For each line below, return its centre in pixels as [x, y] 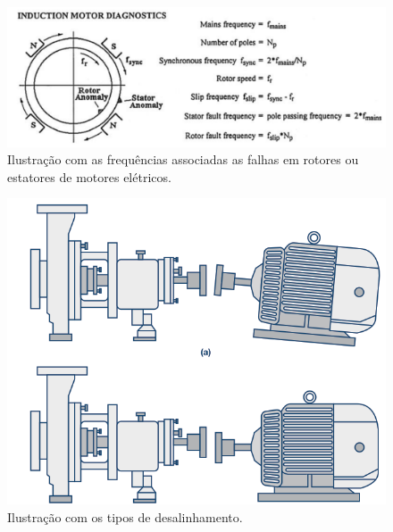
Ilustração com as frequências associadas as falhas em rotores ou [183, 159]
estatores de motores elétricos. [89, 176]
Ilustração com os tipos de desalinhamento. [125, 516]
